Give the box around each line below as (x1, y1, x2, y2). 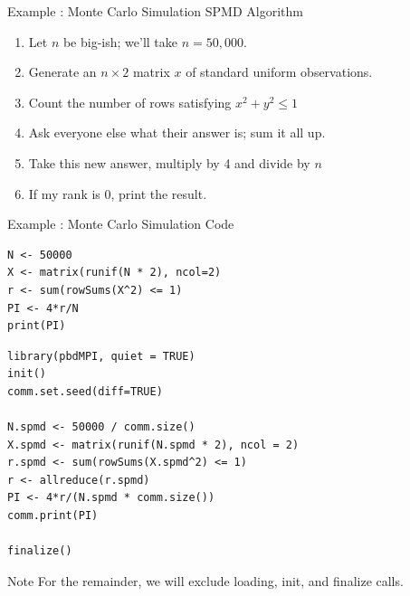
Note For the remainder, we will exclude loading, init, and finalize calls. (7, 571, 404, 590)
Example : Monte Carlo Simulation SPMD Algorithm (7, 2, 303, 20)
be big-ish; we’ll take (62, 32, 178, 51)
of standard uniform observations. (186, 62, 373, 81)
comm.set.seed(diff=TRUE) (7, 384, 163, 398)
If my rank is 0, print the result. (28, 184, 207, 203)
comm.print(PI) (7, 509, 99, 523)
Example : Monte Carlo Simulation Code (7, 214, 234, 233)
